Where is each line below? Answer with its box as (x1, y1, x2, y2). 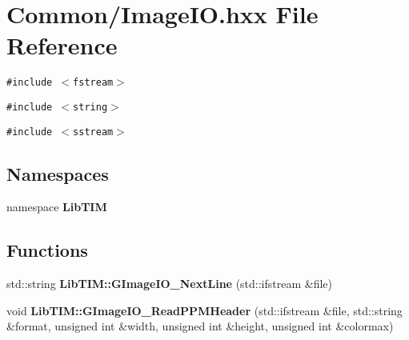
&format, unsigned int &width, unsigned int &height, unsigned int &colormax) (6, 318, 394, 334)
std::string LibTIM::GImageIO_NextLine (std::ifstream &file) (6, 275, 333, 292)
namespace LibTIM (6, 198, 107, 215)
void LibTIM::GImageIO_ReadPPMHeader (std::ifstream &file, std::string (6, 302, 403, 318)
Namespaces (6, 161, 109, 186)
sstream (73, 126, 114, 138)
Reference (6, 29, 118, 62)
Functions (6, 238, 88, 262)
